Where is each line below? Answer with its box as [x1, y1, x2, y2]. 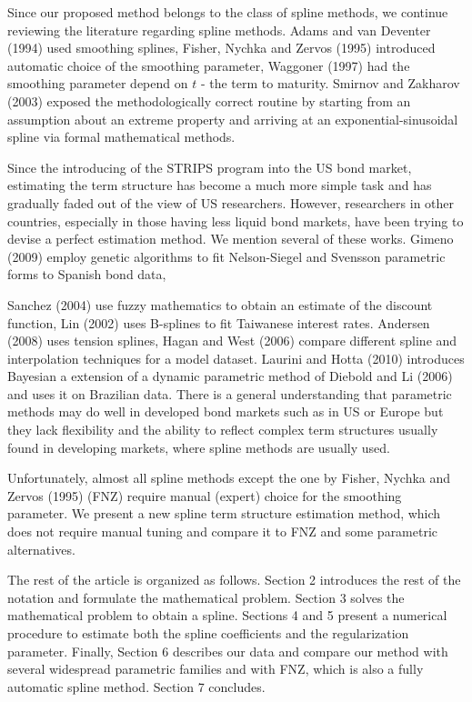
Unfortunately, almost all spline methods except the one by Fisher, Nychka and [7, 468, 451, 487]
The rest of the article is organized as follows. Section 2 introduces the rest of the [7, 570, 461, 589]
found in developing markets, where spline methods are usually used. [7, 437, 390, 456]
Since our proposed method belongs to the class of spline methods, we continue [7, 3, 448, 21]
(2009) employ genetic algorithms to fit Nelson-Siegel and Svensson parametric [7, 246, 446, 266]
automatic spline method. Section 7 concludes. [7, 677, 266, 696]
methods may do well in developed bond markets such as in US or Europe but [7, 402, 444, 421]
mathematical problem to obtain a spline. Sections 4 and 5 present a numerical [7, 606, 447, 625]
